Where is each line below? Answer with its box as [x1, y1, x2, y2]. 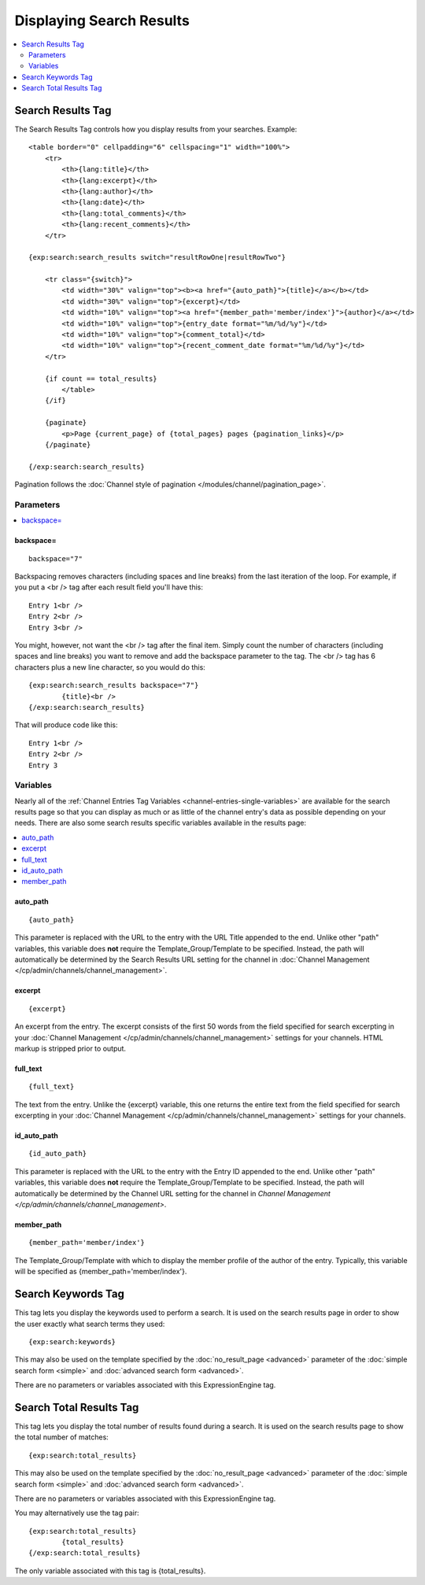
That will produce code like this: [14, 720, 118, 730]
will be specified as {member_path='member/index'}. [14, 1267, 187, 1276]
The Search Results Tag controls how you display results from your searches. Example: [14, 124, 297, 134]
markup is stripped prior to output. [14, 1044, 126, 1053]
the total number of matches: [14, 1432, 109, 1442]
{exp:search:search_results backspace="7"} [28, 681, 199, 690]
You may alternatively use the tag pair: [14, 1508, 139, 1518]
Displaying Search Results [14, 12, 190, 29]
